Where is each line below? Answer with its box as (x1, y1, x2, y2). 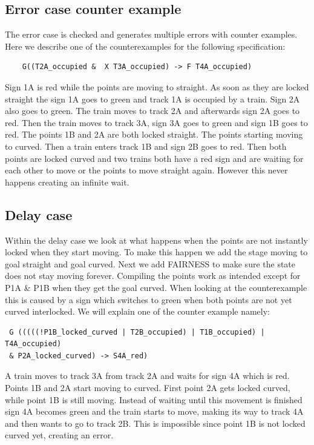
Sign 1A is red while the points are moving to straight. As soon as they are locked (5, 80, 309, 93)
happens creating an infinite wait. (5, 175, 129, 188)
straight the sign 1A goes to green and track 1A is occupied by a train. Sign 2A (5, 92, 300, 105)
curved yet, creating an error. (5, 429, 114, 441)
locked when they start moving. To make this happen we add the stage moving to (5, 246, 308, 258)
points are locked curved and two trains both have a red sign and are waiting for (5, 152, 304, 164)
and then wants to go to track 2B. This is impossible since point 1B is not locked (5, 417, 306, 429)
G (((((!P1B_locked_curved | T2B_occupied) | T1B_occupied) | (9, 327, 265, 336)
